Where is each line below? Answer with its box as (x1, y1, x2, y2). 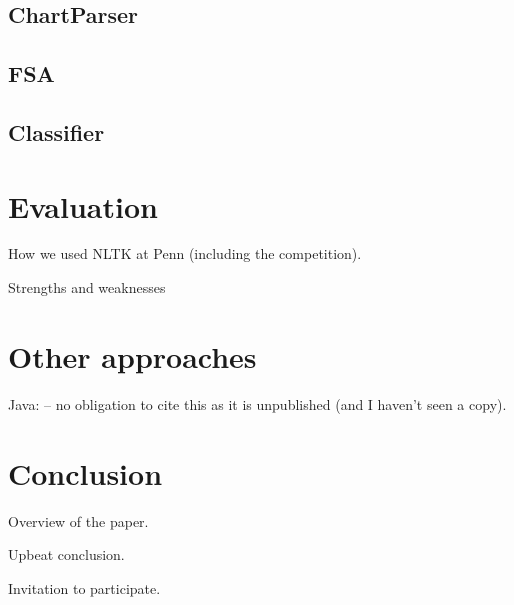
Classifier (8, 116, 105, 147)
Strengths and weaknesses (8, 277, 166, 298)
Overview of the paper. (8, 510, 149, 531)
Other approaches (8, 335, 257, 376)
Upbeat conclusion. (8, 544, 125, 565)
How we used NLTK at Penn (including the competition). (8, 243, 362, 264)
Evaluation (8, 185, 158, 226)
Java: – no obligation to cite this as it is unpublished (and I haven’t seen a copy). (8, 393, 507, 414)
